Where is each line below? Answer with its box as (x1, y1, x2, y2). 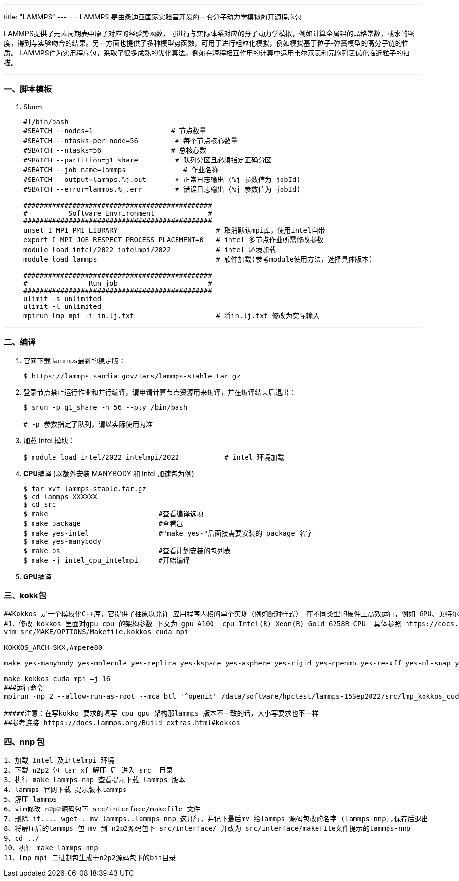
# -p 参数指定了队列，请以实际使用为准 (23, 420, 153, 428)
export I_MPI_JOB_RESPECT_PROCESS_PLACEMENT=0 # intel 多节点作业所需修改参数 (23, 235, 324, 244)
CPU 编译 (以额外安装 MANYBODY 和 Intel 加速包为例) (23, 469, 194, 478)
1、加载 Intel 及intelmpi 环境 (4, 756, 115, 764)
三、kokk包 (4, 590, 47, 600)
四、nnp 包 (4, 737, 45, 747)
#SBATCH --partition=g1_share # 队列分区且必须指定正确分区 (23, 156, 272, 164)
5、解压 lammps (4, 795, 57, 803)
